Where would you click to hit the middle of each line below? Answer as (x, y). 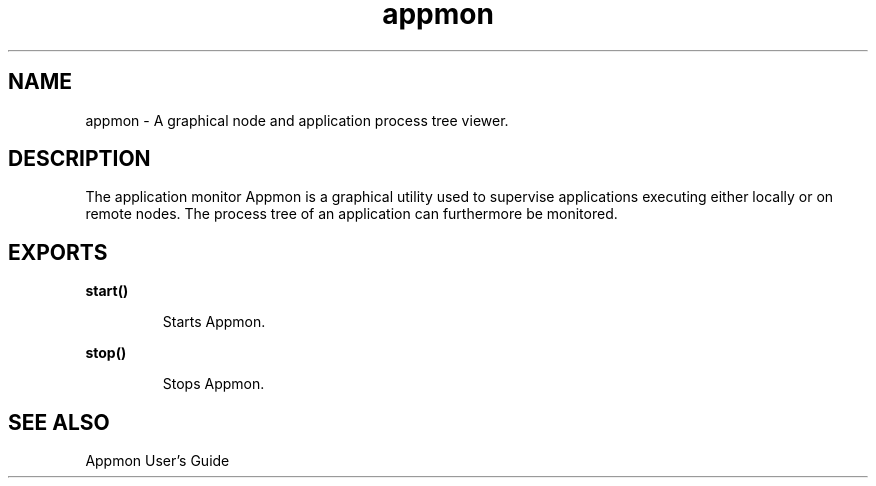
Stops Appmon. (213, 384)
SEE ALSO (59, 422)
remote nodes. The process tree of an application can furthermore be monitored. (351, 214)
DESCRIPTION (79, 159)
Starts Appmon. (214, 322)
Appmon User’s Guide (157, 461)
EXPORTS (58, 252)
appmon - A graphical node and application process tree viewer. (297, 120)
